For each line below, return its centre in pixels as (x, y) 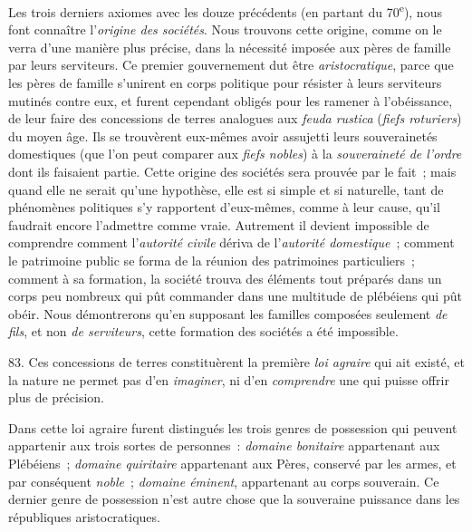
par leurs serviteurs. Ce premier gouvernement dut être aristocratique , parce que (231, 65)
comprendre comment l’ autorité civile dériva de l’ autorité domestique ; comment (231, 242)
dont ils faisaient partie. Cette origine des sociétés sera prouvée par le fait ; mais (232, 171)
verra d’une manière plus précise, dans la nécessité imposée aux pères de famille (230, 47)
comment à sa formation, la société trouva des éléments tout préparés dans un (225, 278)
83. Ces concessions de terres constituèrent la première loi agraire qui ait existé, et (236, 361)
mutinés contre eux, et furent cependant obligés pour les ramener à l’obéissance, (231, 100)
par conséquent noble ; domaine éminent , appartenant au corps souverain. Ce (224, 481)
